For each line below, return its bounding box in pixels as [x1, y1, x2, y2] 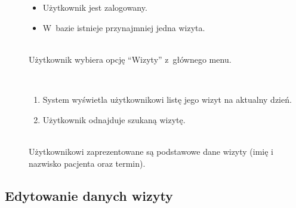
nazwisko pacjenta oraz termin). [29, 157, 146, 169]
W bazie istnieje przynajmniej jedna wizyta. [42, 21, 205, 33]
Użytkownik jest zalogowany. [42, 1, 147, 14]
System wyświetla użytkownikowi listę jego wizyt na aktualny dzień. [42, 93, 292, 106]
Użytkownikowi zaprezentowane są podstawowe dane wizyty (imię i [29, 145, 274, 157]
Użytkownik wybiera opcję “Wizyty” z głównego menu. [29, 53, 232, 65]
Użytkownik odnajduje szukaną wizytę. [42, 113, 186, 126]
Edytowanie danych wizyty [5, 186, 173, 204]
